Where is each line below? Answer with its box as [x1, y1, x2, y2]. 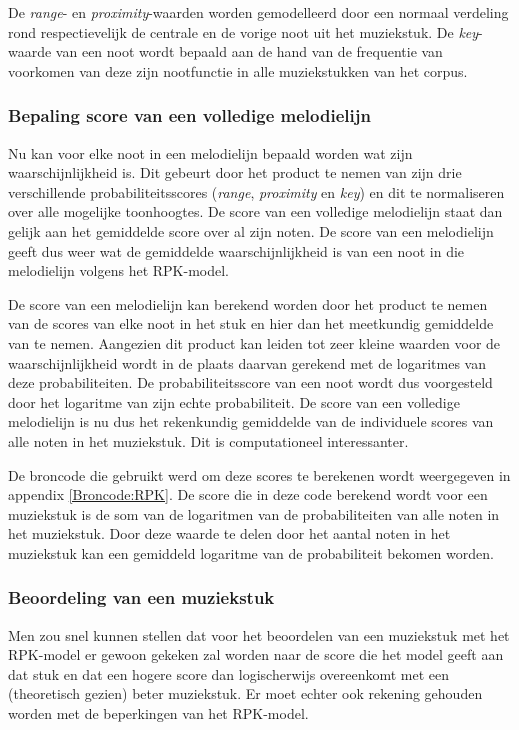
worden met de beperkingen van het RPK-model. [8, 703, 309, 724]
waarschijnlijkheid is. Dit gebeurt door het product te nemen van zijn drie [8, 162, 462, 183]
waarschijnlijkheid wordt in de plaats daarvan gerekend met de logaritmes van [8, 352, 486, 373]
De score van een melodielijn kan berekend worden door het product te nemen [8, 293, 488, 314]
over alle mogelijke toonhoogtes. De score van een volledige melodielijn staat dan [8, 201, 503, 222]
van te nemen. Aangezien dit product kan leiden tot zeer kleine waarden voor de [8, 332, 501, 353]
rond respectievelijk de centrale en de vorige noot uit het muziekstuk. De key [8, 21, 479, 42]
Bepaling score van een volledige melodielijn [8, 103, 371, 128]
